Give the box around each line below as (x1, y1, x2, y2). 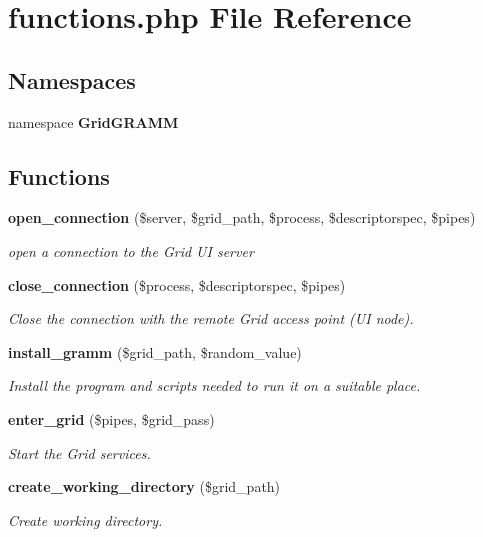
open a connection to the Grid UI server (8, 240, 254, 261)
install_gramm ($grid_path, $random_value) (8, 341, 302, 362)
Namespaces (8, 64, 136, 95)
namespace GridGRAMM (8, 111, 179, 132)
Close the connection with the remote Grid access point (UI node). (8, 308, 414, 329)
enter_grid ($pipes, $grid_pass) (8, 408, 215, 429)
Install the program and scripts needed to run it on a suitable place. (8, 375, 421, 396)
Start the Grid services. (8, 442, 151, 463)
